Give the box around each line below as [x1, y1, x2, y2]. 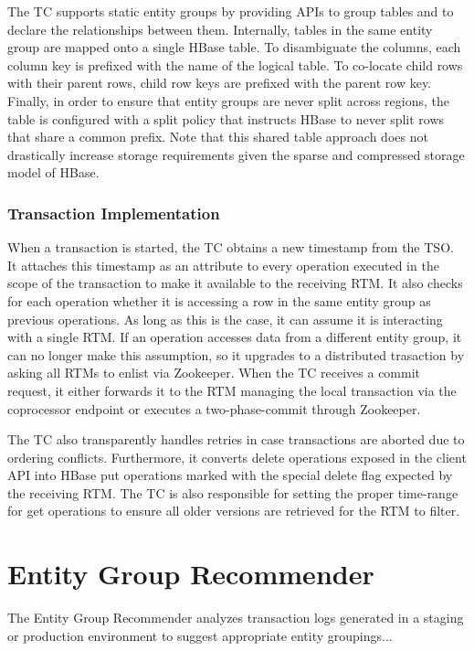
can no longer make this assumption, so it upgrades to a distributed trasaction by [7, 345, 465, 364]
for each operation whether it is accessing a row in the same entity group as [7, 291, 431, 310]
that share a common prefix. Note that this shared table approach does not [7, 127, 428, 146]
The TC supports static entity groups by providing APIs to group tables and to [7, 2, 454, 20]
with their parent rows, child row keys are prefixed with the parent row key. [7, 73, 432, 92]
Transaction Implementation [7, 201, 220, 224]
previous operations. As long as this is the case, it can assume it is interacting [7, 309, 443, 328]
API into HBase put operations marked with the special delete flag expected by [7, 465, 453, 485]
